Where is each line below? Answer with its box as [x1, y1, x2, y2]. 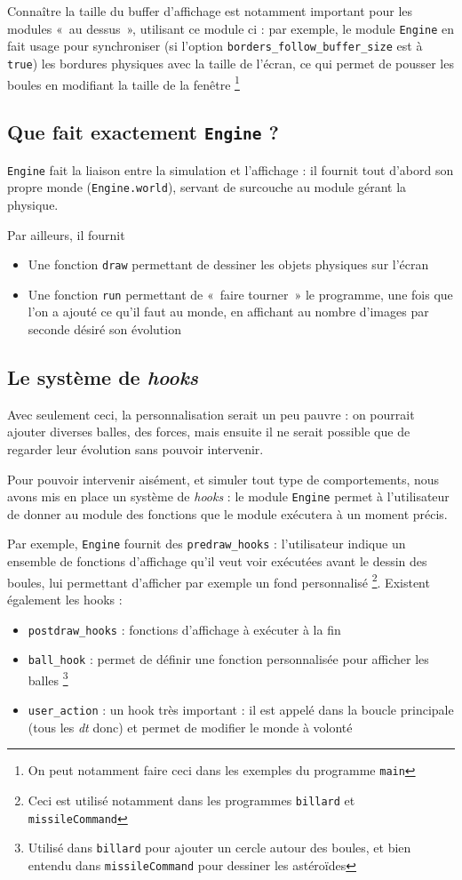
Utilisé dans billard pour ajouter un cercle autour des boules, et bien [28, 838, 411, 857]
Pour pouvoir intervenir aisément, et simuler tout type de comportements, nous [7, 469, 440, 488]
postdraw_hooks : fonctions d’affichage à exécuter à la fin [28, 620, 341, 638]
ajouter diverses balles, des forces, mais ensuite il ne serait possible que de [7, 422, 410, 441]
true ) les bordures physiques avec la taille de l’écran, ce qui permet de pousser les [7, 53, 454, 72]
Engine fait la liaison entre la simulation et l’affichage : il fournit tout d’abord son [7, 160, 454, 179]
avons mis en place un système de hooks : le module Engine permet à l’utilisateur [7, 487, 450, 506]
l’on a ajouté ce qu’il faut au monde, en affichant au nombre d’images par [28, 302, 429, 321]
